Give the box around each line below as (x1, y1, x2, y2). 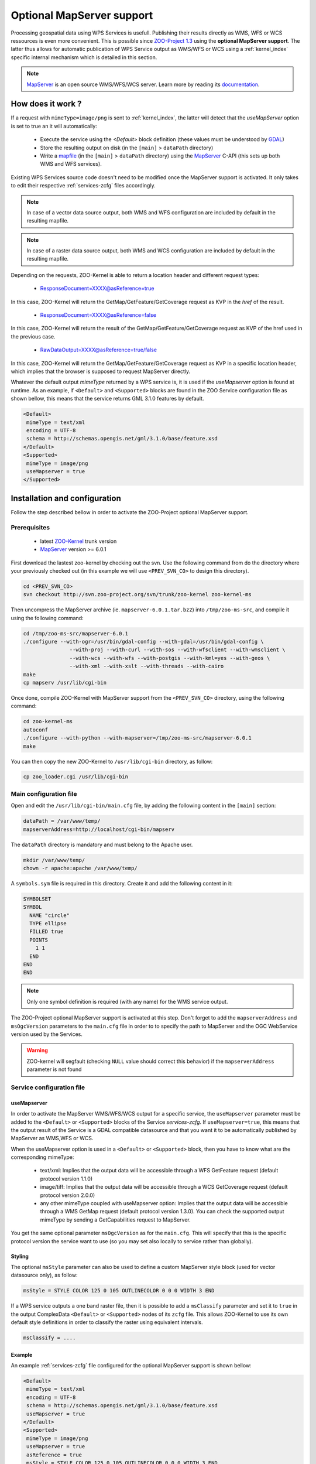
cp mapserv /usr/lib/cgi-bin (23, 679, 107, 686)
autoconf (23, 726, 49, 733)
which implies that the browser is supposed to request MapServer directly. (11, 368, 191, 375)
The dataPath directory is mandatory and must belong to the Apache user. (11, 841, 193, 848)
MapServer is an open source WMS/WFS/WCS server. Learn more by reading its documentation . (26, 81, 260, 88)
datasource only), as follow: (11, 1271, 78, 1279)
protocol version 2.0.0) (40, 1192, 95, 1199)
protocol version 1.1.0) (40, 1175, 93, 1182)
